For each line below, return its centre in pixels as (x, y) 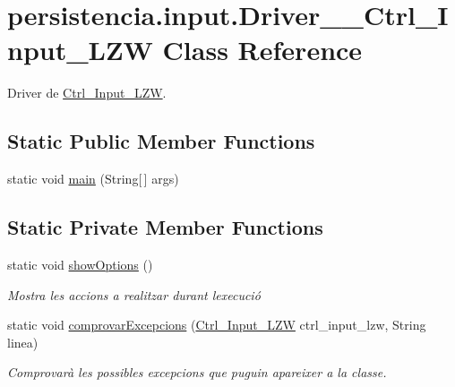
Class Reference (262, 50)
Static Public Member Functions (161, 141)
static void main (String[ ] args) (93, 179)
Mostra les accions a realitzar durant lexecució (134, 294)
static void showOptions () (80, 264)
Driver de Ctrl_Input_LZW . (87, 93)
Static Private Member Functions (165, 227)
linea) (23, 342)
